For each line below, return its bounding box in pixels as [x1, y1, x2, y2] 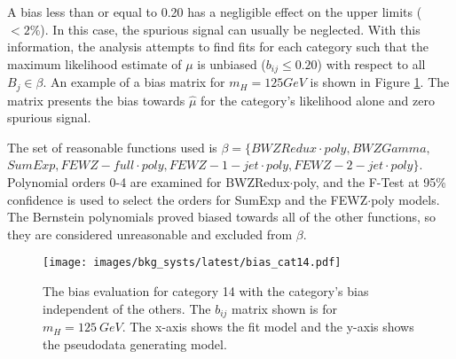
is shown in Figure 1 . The [310, 73, 450, 91]
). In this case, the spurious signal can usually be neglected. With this [40, 20, 421, 38]
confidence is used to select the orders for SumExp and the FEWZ [7, 190, 368, 208]
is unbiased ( [197, 54, 266, 73]
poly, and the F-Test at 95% [293, 173, 447, 191]
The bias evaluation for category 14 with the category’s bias [43, 282, 369, 300]
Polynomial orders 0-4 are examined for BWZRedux [7, 173, 290, 191]
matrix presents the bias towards [7, 90, 185, 109]
